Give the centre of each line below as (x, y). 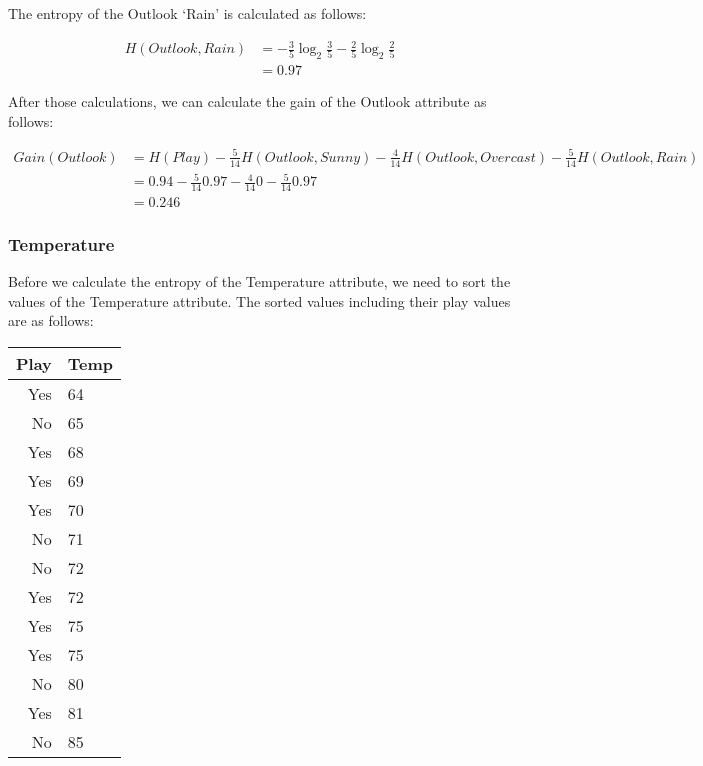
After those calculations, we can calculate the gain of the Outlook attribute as (247, 100)
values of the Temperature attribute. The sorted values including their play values (259, 300)
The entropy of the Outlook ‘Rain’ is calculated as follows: (187, 13)
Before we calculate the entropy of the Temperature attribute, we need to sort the (259, 281)
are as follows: (51, 320)
